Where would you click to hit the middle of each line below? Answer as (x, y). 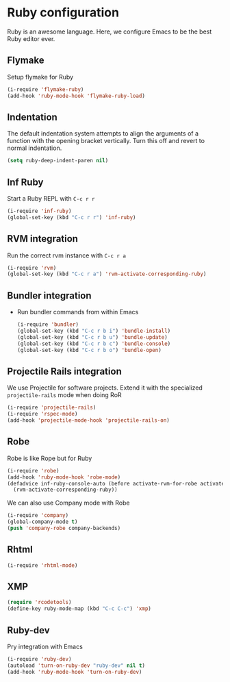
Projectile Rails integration (64, 371)
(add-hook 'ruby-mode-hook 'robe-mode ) (64, 477)
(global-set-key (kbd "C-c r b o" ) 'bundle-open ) (89, 350)
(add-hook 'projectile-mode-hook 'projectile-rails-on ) (88, 420)
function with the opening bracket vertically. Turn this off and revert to (106, 141)
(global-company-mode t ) (42, 522)
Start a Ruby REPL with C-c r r (51, 199)
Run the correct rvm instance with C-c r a (67, 255)
